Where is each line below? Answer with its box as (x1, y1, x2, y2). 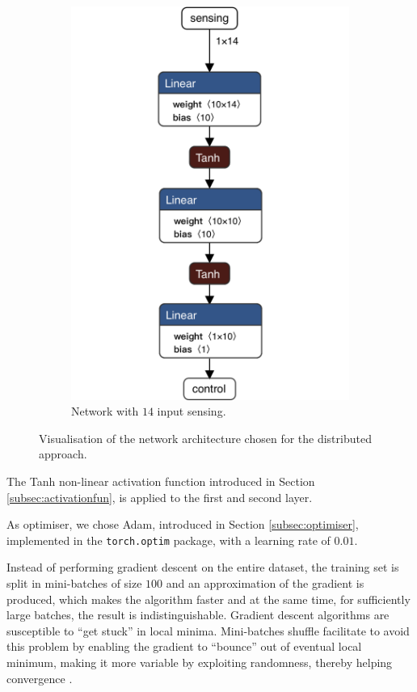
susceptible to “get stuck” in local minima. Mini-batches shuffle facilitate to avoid (6, 622, 410, 639)
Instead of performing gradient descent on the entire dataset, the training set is (6, 559, 399, 576)
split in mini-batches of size (6, 574, 142, 591)
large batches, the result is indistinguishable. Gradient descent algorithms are (6, 606, 390, 623)
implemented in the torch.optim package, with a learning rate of (6, 531, 331, 548)
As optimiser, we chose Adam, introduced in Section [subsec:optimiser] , (6, 516, 359, 533)
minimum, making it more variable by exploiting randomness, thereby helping (6, 653, 393, 670)
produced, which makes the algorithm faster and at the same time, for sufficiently (6, 590, 411, 607)
